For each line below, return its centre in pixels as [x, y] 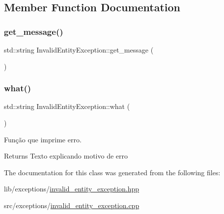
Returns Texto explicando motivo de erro [66, 156]
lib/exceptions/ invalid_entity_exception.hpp [72, 189]
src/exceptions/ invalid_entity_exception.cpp [72, 205]
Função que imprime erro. [43, 139]
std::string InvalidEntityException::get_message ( [79, 50]
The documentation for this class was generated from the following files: [112, 172]
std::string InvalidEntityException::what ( [67, 106]
